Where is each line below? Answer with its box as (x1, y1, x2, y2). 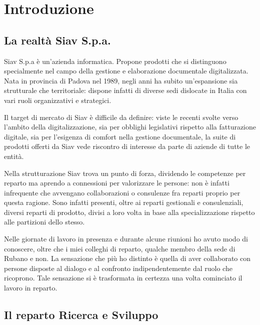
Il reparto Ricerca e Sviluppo (4, 307, 158, 322)
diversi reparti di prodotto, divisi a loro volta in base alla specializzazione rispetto (4, 206, 255, 217)
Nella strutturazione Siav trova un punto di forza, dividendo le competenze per (4, 167, 246, 178)
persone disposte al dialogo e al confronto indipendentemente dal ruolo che (4, 262, 232, 273)
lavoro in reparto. (4, 282, 57, 293)
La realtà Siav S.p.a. (4, 32, 111, 47)
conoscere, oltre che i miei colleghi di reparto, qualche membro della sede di (4, 243, 235, 253)
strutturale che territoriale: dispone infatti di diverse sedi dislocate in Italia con (4, 85, 247, 95)
